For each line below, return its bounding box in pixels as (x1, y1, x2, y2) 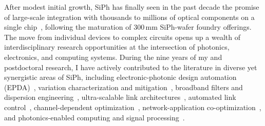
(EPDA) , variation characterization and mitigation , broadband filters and (4, 81, 243, 92)
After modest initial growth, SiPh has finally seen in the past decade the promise (4, 2, 259, 12)
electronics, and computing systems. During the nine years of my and (4, 51, 222, 62)
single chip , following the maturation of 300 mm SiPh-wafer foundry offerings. (4, 22, 252, 32)
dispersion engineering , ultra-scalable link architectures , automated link (4, 92, 236, 102)
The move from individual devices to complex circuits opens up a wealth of (4, 31, 240, 42)
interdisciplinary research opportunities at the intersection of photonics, (4, 41, 230, 52)
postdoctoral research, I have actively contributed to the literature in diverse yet (4, 61, 257, 72)
